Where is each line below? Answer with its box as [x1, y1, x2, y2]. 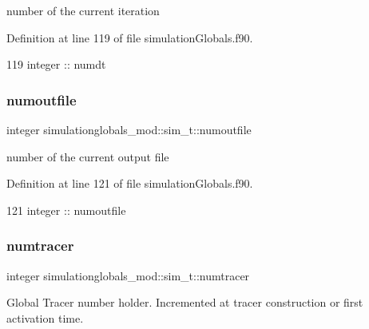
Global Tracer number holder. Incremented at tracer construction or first [6, 294, 363, 311]
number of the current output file [6, 148, 169, 164]
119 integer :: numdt [6, 56, 106, 73]
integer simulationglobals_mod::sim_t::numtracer [6, 267, 250, 283]
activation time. [6, 309, 84, 326]
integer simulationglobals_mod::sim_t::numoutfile [6, 121, 252, 137]
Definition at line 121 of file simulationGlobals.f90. [6, 175, 253, 192]
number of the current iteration [6, 2, 160, 18]
